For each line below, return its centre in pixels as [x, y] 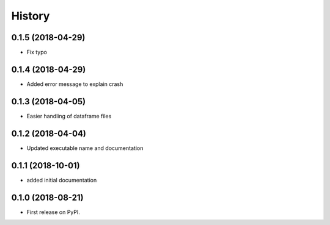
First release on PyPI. [53, 212]
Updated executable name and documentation [85, 148]
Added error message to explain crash [75, 84]
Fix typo [37, 52]
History [31, 16]
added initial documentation [62, 180]
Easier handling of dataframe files [69, 116]
